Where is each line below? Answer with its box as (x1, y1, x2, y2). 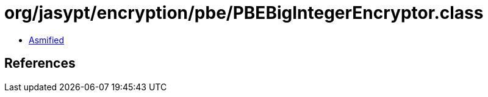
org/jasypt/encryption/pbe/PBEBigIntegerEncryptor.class (4, 2, 484, 23)
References (4, 56, 76, 71)
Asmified (29, 34, 65, 45)
